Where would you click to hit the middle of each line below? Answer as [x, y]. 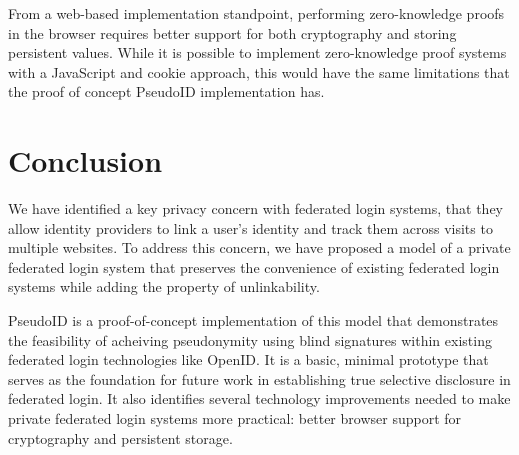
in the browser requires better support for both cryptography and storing [232, 32]
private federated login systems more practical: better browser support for [235, 418]
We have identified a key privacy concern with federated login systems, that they [255, 208]
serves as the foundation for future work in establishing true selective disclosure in [259, 378]
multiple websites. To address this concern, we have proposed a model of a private [259, 247]
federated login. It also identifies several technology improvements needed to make [259, 398]
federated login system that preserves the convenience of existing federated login [254, 266]
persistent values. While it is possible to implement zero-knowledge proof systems [257, 52]
